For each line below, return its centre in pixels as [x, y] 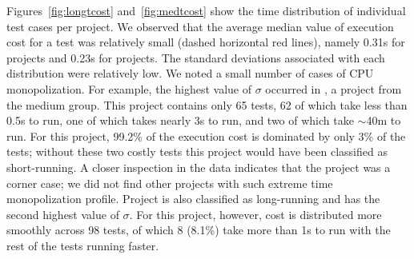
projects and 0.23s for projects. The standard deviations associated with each [196, 57]
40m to [384, 120]
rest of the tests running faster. [83, 245]
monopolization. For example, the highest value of [129, 88]
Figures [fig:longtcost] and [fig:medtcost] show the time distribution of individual [206, 10]
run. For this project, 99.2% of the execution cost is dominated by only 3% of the [206, 135]
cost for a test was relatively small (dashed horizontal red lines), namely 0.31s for [206, 42]
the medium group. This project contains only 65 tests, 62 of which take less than [207, 104]
